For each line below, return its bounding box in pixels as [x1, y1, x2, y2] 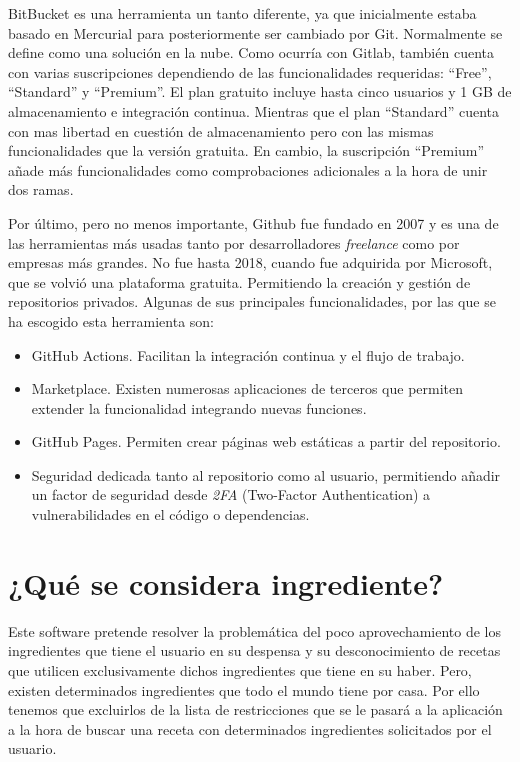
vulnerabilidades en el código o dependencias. [31, 504, 310, 525]
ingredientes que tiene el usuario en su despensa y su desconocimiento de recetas [8, 640, 501, 661]
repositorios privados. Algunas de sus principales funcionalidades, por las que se [8, 291, 496, 312]
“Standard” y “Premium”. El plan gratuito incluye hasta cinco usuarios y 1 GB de [8, 81, 512, 102]
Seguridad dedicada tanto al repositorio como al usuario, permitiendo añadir [31, 464, 501, 485]
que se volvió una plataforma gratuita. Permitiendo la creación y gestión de [8, 271, 471, 292]
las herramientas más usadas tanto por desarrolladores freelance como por [8, 232, 460, 253]
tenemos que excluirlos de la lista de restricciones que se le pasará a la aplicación [8, 699, 503, 720]
